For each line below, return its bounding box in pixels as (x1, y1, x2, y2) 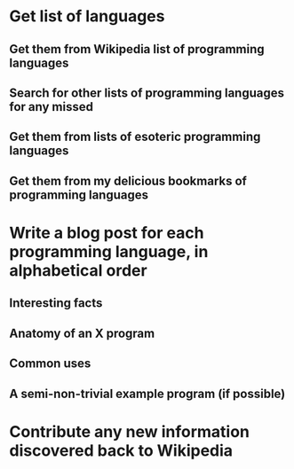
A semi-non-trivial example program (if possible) (9, 386, 286, 401)
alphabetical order (9, 260, 148, 280)
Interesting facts (9, 295, 103, 311)
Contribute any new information (9, 421, 250, 442)
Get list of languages (9, 6, 165, 27)
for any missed (9, 99, 93, 114)
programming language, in (9, 241, 209, 262)
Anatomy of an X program (9, 325, 155, 340)
